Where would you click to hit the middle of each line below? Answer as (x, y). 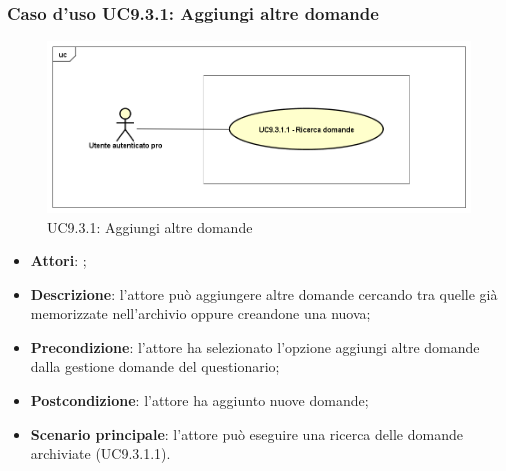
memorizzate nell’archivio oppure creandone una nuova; (200, 313)
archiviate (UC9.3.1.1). (100, 453)
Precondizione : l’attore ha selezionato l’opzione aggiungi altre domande (255, 346)
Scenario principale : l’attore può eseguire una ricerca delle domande (246, 433)
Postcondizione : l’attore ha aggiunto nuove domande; (199, 400)
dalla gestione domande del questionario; (155, 366)
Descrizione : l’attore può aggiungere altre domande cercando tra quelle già (264, 293)
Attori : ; (58, 260)
